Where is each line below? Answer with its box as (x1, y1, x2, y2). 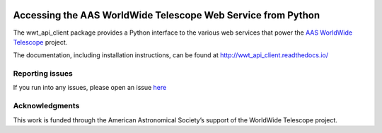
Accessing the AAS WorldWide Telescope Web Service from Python (13, 9, 320, 21)
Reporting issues (13, 69, 74, 79)
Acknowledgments (13, 101, 80, 111)
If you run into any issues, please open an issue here (13, 83, 167, 92)
